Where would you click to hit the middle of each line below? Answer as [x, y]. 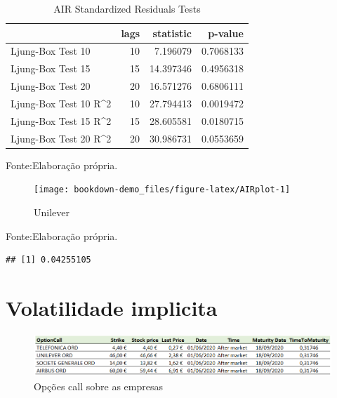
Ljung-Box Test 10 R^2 [61, 103]
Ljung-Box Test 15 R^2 [61, 120]
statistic [172, 33]
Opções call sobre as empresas [98, 386]
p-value [226, 33]
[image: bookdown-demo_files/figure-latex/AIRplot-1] [162, 190]
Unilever [52, 212]
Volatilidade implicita [112, 307]
